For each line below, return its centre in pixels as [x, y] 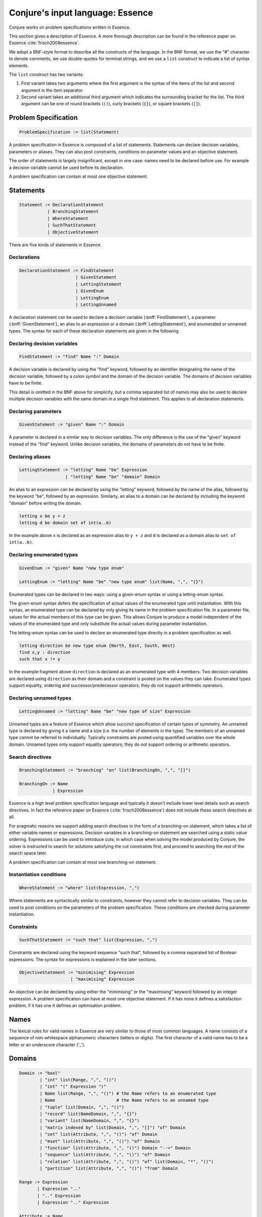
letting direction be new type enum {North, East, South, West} [97, 645]
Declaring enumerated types [43, 555]
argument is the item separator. [52, 90]
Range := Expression [43, 1182]
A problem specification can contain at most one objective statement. [78, 176]
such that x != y [40, 659]
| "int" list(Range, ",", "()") [78, 1080]
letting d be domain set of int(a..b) [65, 523]
